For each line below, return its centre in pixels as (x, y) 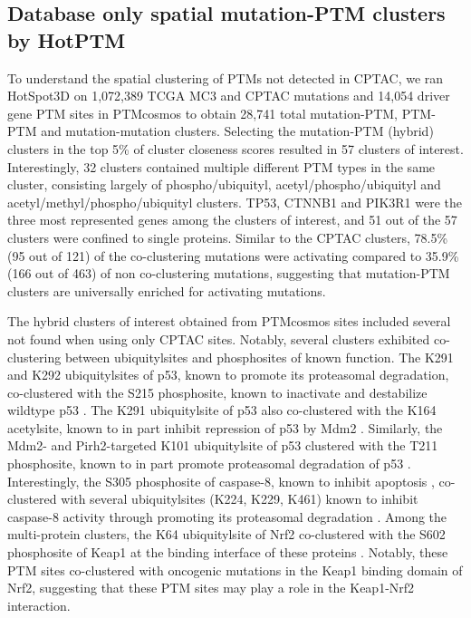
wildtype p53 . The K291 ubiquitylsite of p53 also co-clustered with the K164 (222, 410)
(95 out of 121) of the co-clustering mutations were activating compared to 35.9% (233, 255)
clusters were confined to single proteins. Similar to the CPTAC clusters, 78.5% (228, 237)
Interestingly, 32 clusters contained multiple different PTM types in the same (221, 166)
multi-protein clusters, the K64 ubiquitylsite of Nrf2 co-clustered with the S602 (226, 534)
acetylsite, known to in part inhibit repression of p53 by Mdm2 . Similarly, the (225, 427)
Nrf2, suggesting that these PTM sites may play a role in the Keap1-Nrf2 (211, 588)
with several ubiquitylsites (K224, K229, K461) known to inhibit (240, 499)
